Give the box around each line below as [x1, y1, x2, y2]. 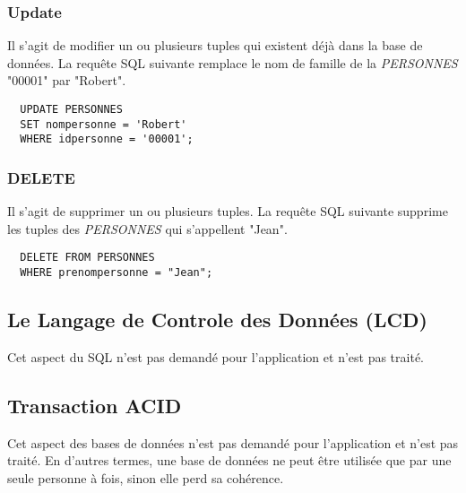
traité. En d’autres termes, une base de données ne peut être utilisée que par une [7, 451, 452, 470]
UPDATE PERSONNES [20, 103, 123, 116]
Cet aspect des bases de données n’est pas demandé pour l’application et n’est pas [7, 433, 459, 452]
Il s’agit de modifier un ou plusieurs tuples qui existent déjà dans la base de [7, 36, 423, 55]
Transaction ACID [7, 391, 182, 419]
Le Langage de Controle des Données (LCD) [7, 306, 427, 333]
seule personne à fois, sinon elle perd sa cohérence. [7, 468, 284, 487]
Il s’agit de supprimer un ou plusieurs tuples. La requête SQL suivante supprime [7, 202, 448, 221]
